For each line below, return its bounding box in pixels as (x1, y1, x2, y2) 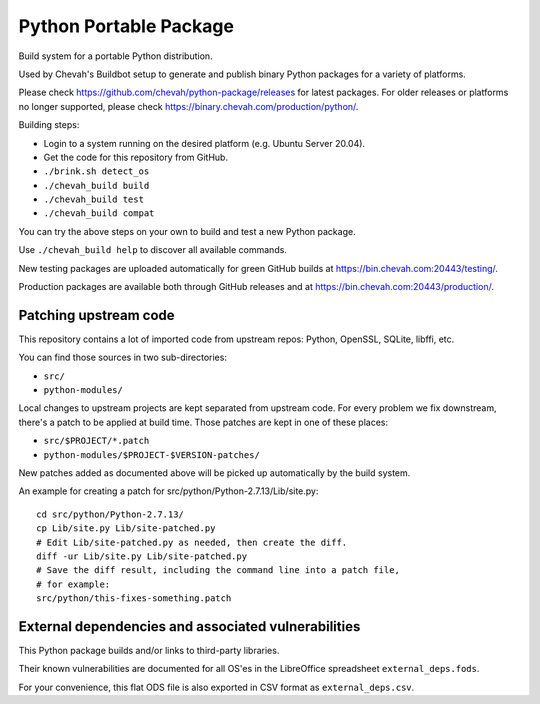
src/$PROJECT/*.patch (43, 435, 150, 447)
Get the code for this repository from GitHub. (43, 151, 229, 163)
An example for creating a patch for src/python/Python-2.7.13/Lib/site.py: (18, 485, 319, 497)
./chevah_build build (43, 180, 150, 191)
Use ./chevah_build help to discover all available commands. (18, 244, 287, 256)
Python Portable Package (18, 15, 235, 37)
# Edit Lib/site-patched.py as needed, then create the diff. (36, 536, 348, 548)
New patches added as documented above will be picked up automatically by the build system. (18, 467, 411, 479)
